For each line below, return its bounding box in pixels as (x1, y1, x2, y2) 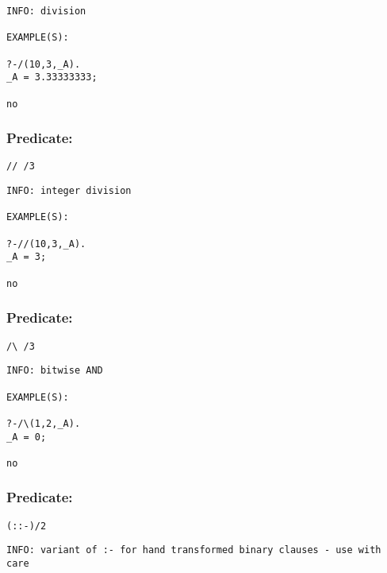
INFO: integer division (6, 185, 132, 197)
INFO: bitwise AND (6, 365, 103, 377)
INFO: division (6, 6, 86, 17)
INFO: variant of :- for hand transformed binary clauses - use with (6, 544, 381, 556)
